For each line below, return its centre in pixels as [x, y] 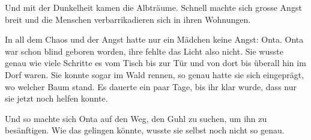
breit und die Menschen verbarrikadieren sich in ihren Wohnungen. [128, 19]
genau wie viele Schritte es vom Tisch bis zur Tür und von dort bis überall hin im [155, 63]
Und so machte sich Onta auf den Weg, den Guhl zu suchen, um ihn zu [136, 118]
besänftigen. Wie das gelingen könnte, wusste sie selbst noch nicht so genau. [145, 130]
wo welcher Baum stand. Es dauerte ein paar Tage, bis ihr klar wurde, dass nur [151, 86]
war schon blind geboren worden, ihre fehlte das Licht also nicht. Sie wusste [144, 51]
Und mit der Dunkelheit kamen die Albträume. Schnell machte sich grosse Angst [153, 7]
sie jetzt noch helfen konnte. [56, 98]
